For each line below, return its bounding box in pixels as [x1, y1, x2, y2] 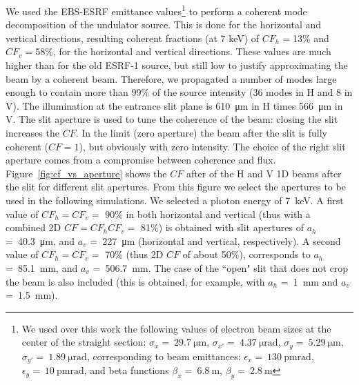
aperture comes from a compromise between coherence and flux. [6, 152, 276, 167]
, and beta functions [84, 363, 169, 377]
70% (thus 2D [105, 247, 164, 261]
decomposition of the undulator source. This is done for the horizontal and [6, 17, 322, 32]
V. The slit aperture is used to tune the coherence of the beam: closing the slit [6, 112, 338, 126]
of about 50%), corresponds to [182, 247, 311, 261]
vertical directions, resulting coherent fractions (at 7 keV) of [6, 30, 260, 45]
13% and [292, 30, 329, 45]
